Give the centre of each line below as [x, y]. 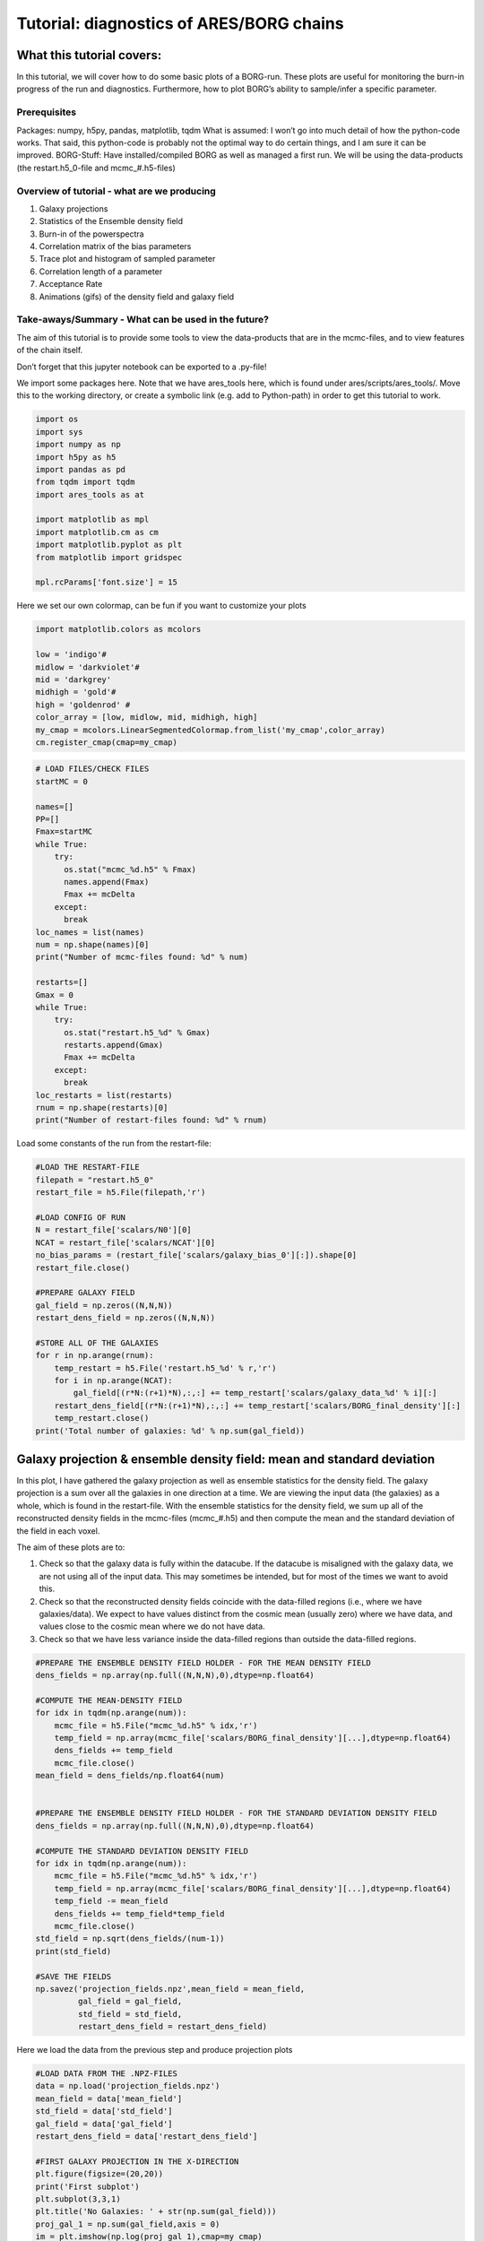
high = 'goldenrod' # [83, 705]
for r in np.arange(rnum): [95, 1355]
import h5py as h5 [76, 457]
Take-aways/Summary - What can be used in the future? [143, 320]
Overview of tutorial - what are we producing [117, 191]
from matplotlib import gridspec [109, 557]
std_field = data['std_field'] [104, 2111]
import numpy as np [78, 445]
